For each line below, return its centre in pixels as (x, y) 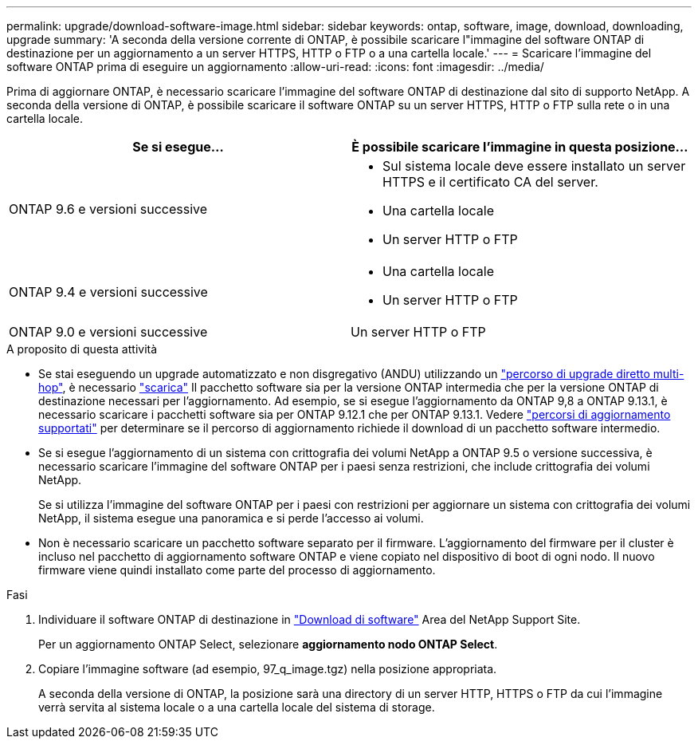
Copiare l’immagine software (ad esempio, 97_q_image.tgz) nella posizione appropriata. (268, 669)
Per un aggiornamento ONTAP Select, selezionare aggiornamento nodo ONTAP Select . (268, 644)
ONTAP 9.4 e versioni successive (108, 292)
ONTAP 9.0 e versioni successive (108, 332)
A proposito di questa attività (82, 349)
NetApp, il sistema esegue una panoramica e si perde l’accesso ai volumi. (231, 518)
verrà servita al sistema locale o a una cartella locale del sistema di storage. (237, 707)
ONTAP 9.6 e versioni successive (108, 209)
